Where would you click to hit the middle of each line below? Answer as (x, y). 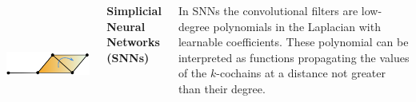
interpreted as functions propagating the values (294, 57)
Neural (126, 26)
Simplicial (134, 10)
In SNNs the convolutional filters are (268, 10)
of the (192, 73)
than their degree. (222, 88)
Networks (133, 42)
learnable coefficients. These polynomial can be (293, 42)
